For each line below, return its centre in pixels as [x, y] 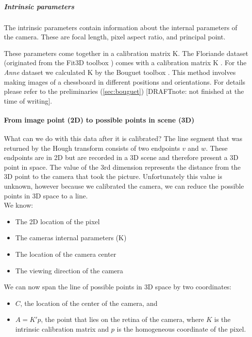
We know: [18, 205]
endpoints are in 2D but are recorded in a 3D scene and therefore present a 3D [121, 157]
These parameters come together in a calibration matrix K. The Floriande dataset [126, 53]
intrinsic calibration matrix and [62, 329]
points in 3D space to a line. [46, 195]
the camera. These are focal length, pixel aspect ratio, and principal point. [115, 37]
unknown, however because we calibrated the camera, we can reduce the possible [124, 186]
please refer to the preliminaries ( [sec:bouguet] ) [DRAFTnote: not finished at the [124, 91]
